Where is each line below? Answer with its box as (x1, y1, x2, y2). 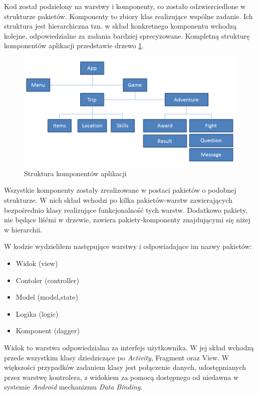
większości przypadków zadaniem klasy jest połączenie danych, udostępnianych (4, 362, 246, 372)
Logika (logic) (16, 308, 59, 319)
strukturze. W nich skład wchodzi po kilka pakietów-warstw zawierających (4, 195, 232, 205)
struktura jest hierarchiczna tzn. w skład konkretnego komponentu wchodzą (4, 21, 237, 31)
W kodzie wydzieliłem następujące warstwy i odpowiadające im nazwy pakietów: (4, 241, 252, 251)
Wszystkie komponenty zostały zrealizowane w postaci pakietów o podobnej (4, 185, 236, 195)
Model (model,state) (16, 292, 78, 302)
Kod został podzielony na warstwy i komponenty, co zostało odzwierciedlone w (4, 1, 246, 11)
